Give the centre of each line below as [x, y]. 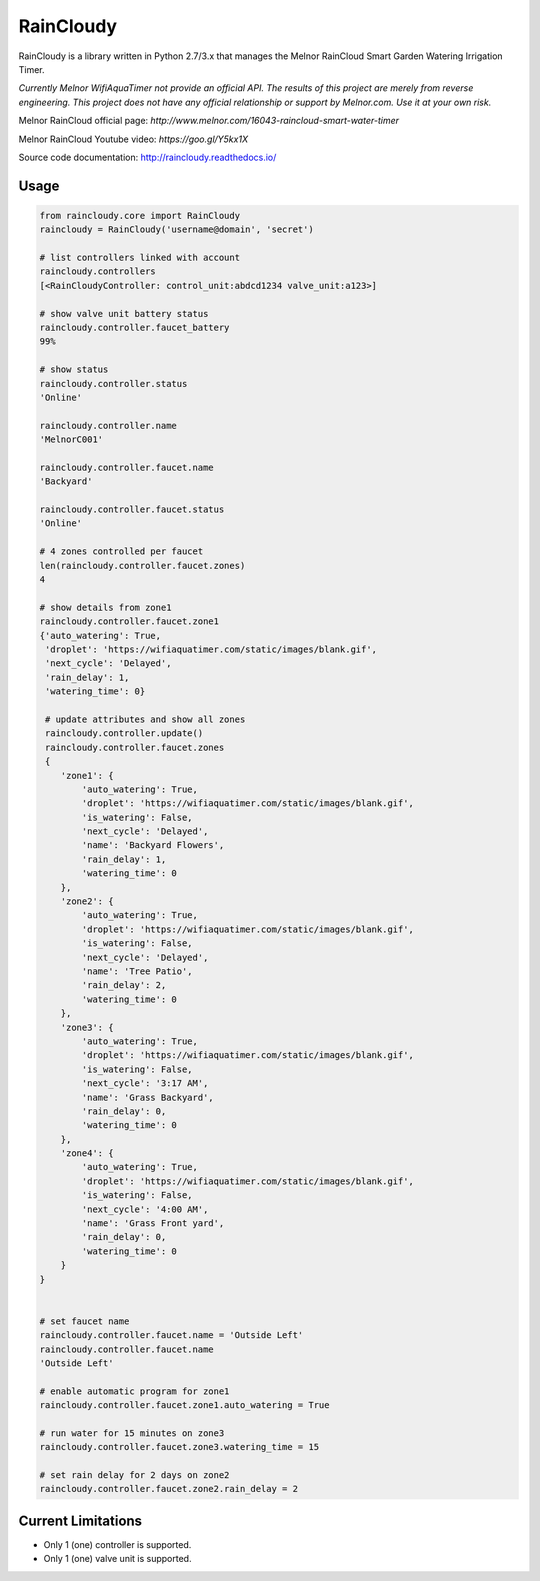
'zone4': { [87, 1153]
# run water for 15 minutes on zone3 [132, 1433]
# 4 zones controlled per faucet [121, 551]
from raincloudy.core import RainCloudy [139, 215]
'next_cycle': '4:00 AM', [145, 1209]
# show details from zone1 [105, 607]
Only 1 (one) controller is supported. [117, 1544]
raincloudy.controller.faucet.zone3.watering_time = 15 [179, 1447]
